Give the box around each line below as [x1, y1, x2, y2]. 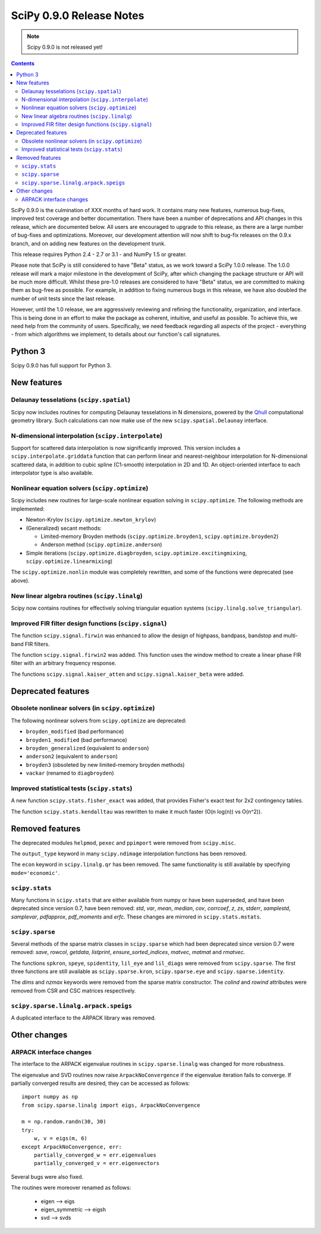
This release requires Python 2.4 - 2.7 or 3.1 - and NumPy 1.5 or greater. [11, 250, 187, 258]
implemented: [11, 505, 45, 512]
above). [11, 577, 30, 584]
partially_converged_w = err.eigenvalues [33, 1152, 157, 1159]
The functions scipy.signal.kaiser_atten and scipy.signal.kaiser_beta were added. [11, 670, 244, 678]
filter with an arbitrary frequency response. [11, 660, 117, 667]
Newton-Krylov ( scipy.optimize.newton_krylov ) [26, 516, 156, 523]
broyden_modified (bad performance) [26, 728, 124, 735]
